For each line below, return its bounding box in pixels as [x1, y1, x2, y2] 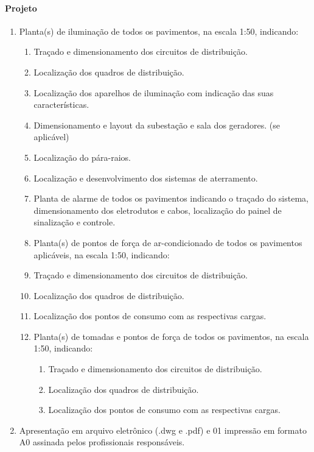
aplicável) [33, 130, 69, 143]
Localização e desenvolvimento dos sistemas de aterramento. [33, 171, 258, 184]
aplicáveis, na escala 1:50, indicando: [33, 248, 170, 261]
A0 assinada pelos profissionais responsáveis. [19, 436, 185, 448]
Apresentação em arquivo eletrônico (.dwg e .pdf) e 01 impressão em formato [19, 423, 307, 436]
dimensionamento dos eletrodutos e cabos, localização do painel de [33, 203, 282, 216]
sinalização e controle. [33, 216, 116, 228]
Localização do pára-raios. [33, 150, 131, 163]
